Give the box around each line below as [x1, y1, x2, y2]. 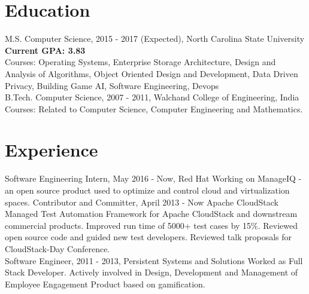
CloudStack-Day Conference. [5, 242, 110, 255]
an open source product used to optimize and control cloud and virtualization [5, 184, 290, 196]
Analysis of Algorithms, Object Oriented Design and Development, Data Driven [5, 67, 298, 79]
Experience [5, 137, 98, 162]
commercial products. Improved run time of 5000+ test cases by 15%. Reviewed [5, 219, 298, 231]
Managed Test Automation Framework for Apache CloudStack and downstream [5, 207, 298, 220]
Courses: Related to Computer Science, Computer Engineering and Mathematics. [5, 102, 303, 115]
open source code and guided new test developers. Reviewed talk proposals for [5, 231, 292, 243]
